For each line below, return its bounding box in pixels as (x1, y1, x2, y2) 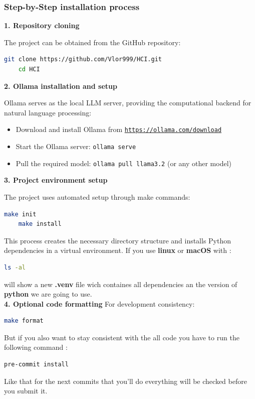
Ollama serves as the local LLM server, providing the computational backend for (4, 97, 251, 108)
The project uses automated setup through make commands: (4, 191, 190, 202)
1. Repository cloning (4, 20, 80, 31)
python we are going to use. (4, 289, 92, 299)
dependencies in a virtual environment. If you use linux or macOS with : (4, 245, 231, 255)
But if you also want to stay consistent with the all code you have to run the (4, 332, 239, 342)
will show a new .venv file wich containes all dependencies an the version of (4, 279, 237, 289)
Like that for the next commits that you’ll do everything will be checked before (4, 375, 247, 386)
